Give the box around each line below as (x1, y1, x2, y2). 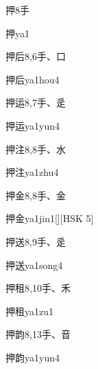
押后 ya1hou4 (5, 72, 60, 86)
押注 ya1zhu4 (5, 165, 59, 179)
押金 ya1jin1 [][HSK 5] (5, 211, 94, 226)
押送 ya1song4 (5, 257, 63, 272)
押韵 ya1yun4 (5, 350, 60, 364)
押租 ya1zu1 (5, 303, 53, 318)
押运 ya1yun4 (5, 118, 60, 132)
